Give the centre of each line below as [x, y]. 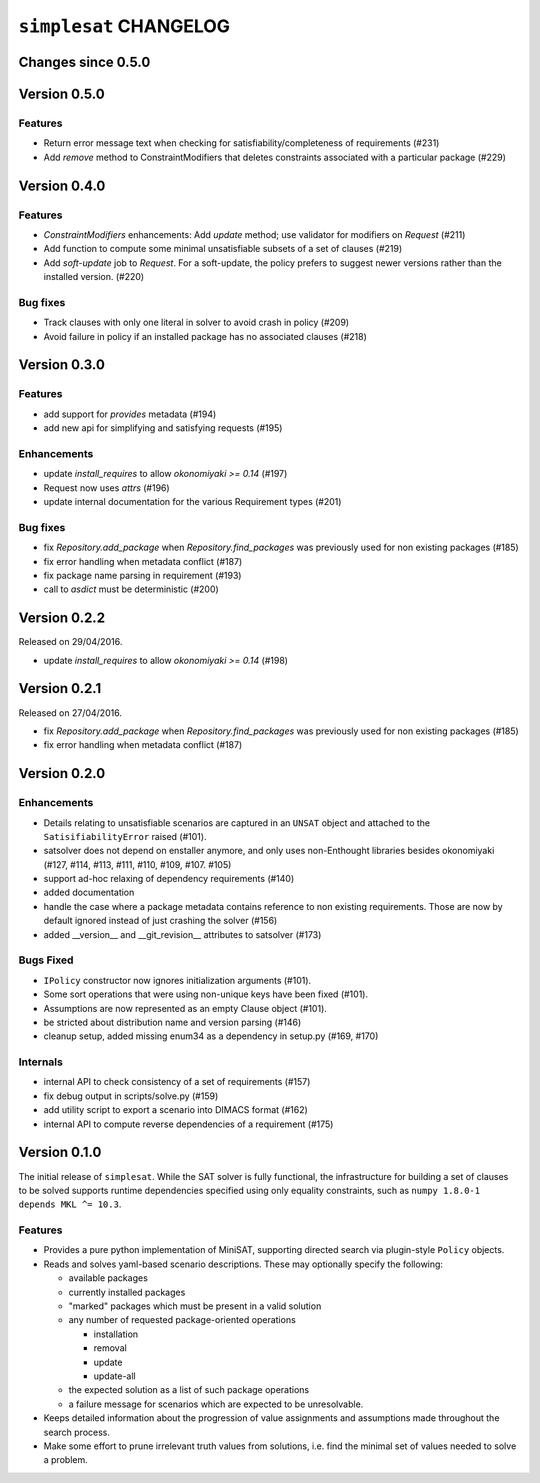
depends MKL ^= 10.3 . [70, 1204]
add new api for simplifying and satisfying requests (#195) [163, 428]
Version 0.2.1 [60, 688]
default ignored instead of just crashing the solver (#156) [160, 921]
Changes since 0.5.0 [84, 61]
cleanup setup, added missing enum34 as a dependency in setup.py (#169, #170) [211, 1036]
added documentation [89, 892]
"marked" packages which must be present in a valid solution [195, 1306]
